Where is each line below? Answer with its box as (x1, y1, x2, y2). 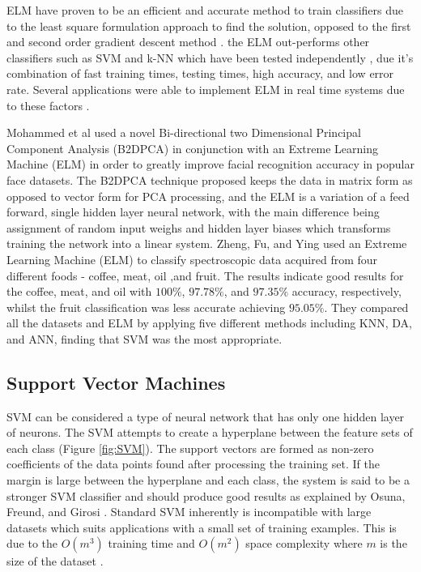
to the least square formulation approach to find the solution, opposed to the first (6, 17, 411, 34)
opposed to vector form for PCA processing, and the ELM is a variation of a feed (6, 187, 410, 204)
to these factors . (6, 96, 90, 113)
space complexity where (245, 535, 363, 552)
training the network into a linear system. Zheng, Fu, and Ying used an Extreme (6, 235, 407, 252)
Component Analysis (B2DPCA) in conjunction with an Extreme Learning (6, 139, 378, 156)
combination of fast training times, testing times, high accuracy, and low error (6, 65, 394, 82)
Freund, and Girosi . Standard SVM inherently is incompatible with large (6, 503, 372, 520)
